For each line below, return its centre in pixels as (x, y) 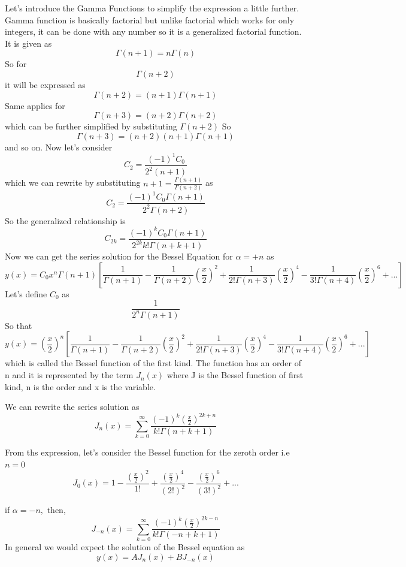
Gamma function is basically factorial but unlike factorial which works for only (150, 19)
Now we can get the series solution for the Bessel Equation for (119, 256)
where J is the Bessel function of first (235, 375)
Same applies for (35, 105)
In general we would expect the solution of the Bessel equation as (125, 547)
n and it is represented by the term (69, 375)
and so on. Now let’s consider (59, 147)
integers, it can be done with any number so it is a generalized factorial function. (153, 31)
